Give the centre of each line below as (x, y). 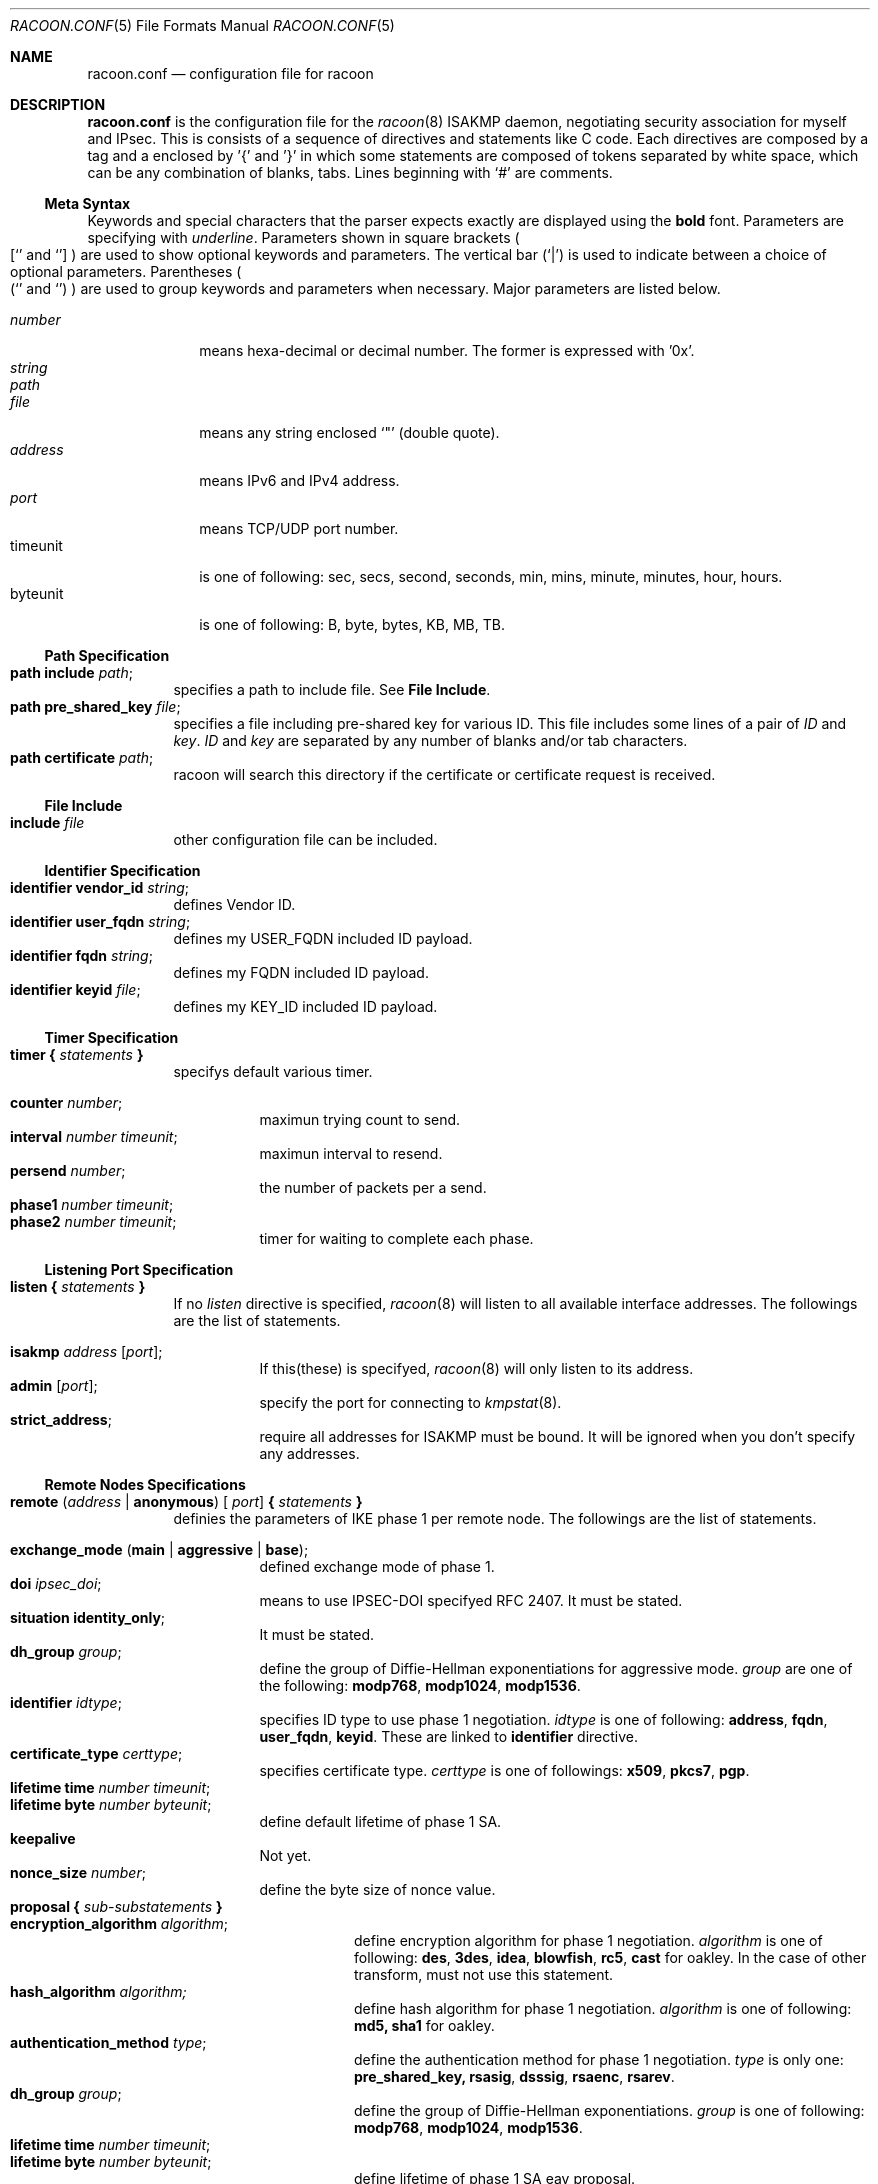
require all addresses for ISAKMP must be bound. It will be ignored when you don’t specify (557, 1436)
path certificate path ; (82, 757)
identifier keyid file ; (75, 989)
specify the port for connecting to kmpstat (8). (410, 1402)
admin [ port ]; (54, 1385)
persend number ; (68, 1170)
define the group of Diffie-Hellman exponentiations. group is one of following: (609, 2110)
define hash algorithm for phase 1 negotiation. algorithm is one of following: (603, 2008)
